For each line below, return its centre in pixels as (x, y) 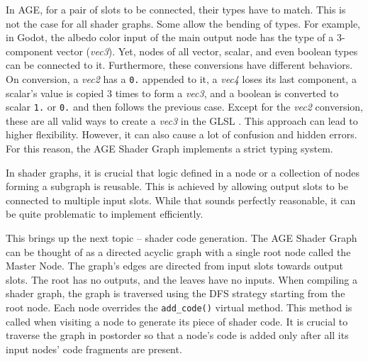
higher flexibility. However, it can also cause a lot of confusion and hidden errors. (182, 134)
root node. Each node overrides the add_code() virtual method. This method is (179, 307)
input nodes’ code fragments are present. (94, 349)
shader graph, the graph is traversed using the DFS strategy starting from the (175, 293)
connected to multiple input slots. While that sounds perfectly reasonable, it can (181, 200)
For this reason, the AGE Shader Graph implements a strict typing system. (169, 149)
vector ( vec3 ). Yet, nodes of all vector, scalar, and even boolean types (207, 51)
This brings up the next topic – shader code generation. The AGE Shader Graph (182, 238)
